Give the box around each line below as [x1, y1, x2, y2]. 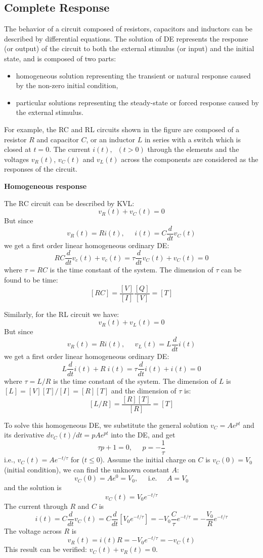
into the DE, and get [111, 429, 176, 440]
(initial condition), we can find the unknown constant [4, 464, 169, 474]
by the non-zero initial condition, [16, 80, 118, 91]
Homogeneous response [4, 180, 87, 191]
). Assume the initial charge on [100, 454, 196, 465]
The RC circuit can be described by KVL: [4, 197, 135, 208]
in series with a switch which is [144, 134, 241, 144]
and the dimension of [111, 385, 177, 396]
